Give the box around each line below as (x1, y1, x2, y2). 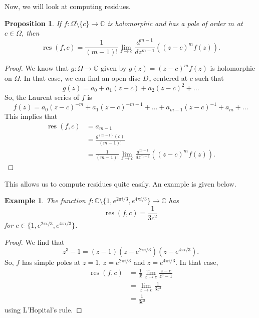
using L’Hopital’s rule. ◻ (5, 304, 82, 315)
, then (21, 28, 40, 38)
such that (195, 72, 224, 83)
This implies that (5, 111, 58, 121)
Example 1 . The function (5, 195, 86, 206)
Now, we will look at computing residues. (5, 1, 131, 11)
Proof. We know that (5, 63, 69, 73)
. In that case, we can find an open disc (20, 72, 141, 83)
